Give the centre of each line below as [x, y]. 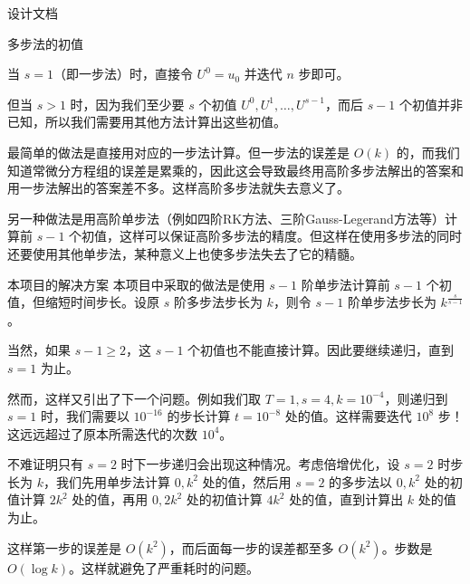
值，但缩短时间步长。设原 [83, 302]
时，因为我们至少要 [127, 104]
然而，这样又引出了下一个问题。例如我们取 [134, 398]
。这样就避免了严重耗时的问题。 [164, 567]
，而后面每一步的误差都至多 [251, 547]
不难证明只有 [45, 464]
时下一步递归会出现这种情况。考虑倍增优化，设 [260, 464]
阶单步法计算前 [345, 284]
